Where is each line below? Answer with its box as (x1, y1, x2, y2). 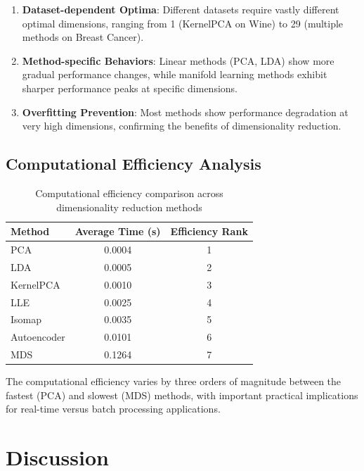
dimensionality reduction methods (56, 199, 202, 214)
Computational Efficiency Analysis (6, 153, 261, 175)
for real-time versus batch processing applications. (6, 401, 221, 416)
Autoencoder (11, 329, 65, 344)
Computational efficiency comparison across (35, 185, 223, 200)
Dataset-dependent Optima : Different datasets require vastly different (22, 2, 339, 16)
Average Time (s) (74, 224, 161, 239)
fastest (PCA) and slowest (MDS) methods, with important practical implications (6, 387, 358, 402)
